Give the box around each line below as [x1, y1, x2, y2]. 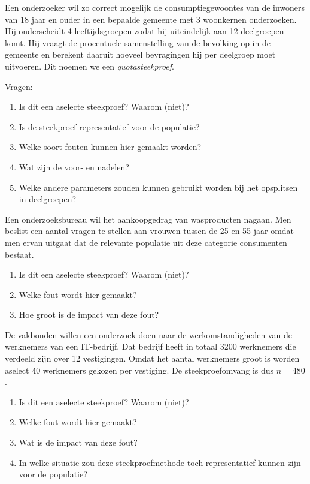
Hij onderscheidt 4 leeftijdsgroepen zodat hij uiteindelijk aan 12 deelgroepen [5, 25, 284, 37]
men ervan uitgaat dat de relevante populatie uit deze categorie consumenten [5, 236, 287, 248]
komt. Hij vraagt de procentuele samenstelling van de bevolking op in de [5, 36, 271, 49]
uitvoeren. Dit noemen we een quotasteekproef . [5, 59, 174, 72]
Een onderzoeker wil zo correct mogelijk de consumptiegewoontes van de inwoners [5, 1, 305, 13]
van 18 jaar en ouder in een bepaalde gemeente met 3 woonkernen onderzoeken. [5, 13, 297, 25]
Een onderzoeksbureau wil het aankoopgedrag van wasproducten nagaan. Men [5, 212, 291, 225]
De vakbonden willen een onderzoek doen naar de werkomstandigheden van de [5, 328, 292, 341]
